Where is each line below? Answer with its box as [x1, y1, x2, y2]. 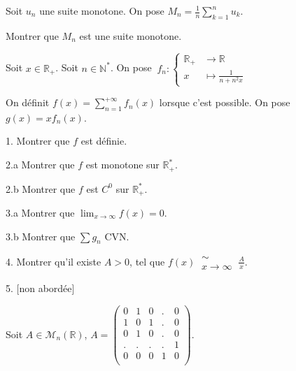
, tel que [129, 254, 165, 268]
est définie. [80, 133, 127, 148]
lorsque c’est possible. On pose [159, 95, 290, 110]
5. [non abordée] [6, 281, 75, 296]
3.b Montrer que [6, 228, 76, 243]
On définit [6, 95, 50, 110]
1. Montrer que [6, 133, 70, 148]
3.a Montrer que [6, 205, 75, 219]
